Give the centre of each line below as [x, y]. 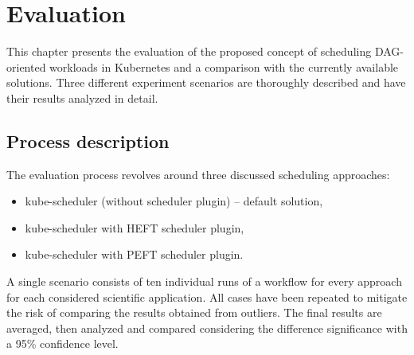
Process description [88, 140]
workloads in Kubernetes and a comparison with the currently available [224, 66]
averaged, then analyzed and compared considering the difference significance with [207, 328]
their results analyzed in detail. [82, 98]
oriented [26, 66]
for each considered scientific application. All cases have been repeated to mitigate [207, 296]
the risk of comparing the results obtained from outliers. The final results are [194, 312]
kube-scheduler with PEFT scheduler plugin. [134, 254]
